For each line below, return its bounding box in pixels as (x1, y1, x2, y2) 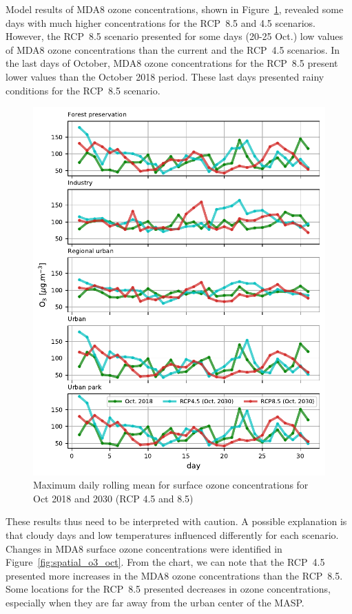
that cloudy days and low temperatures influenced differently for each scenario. (6, 527, 339, 542)
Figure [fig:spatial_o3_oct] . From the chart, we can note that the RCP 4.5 (6, 555, 325, 569)
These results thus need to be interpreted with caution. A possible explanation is (6, 514, 347, 529)
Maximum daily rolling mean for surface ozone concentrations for (33, 478, 309, 492)
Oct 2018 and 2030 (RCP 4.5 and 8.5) (33, 491, 194, 505)
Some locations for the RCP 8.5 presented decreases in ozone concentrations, (6, 582, 331, 596)
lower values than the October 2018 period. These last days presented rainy (6, 69, 324, 83)
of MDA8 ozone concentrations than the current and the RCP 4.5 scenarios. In (6, 42, 340, 57)
